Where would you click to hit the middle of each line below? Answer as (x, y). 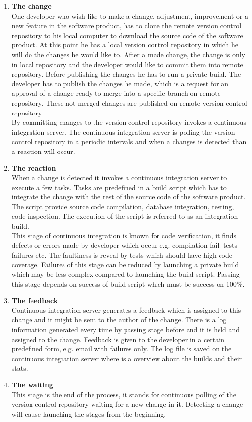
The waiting (32, 384)
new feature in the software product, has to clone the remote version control (126, 25)
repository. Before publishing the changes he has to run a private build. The (126, 74)
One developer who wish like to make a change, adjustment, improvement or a (130, 16)
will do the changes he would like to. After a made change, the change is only (128, 54)
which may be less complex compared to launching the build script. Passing (126, 274)
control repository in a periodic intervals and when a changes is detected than (129, 141)
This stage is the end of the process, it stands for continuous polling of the (124, 394)
